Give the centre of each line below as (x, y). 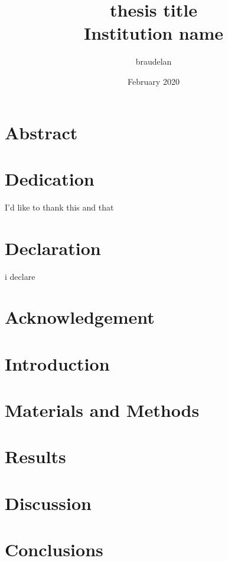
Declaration (53, 248)
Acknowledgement (80, 317)
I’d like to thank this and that (59, 207)
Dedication (50, 178)
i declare (20, 276)
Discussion (48, 503)
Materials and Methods (102, 410)
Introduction (57, 363)
